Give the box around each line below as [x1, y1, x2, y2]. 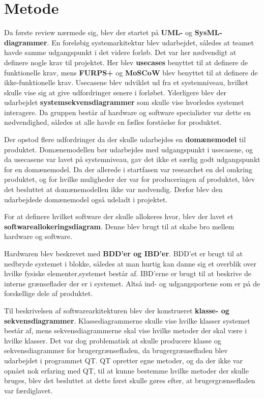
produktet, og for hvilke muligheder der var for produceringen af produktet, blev [4, 174, 255, 184]
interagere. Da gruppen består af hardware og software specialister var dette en [4, 107, 251, 117]
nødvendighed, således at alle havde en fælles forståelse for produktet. [4, 117, 222, 127]
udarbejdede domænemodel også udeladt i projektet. [4, 194, 168, 204]
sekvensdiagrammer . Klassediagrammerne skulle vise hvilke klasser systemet [4, 315, 250, 326]
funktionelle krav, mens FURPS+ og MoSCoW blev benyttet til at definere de [4, 67, 258, 77]
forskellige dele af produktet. [4, 288, 93, 299]
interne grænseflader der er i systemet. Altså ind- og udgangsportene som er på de [4, 278, 260, 288]
